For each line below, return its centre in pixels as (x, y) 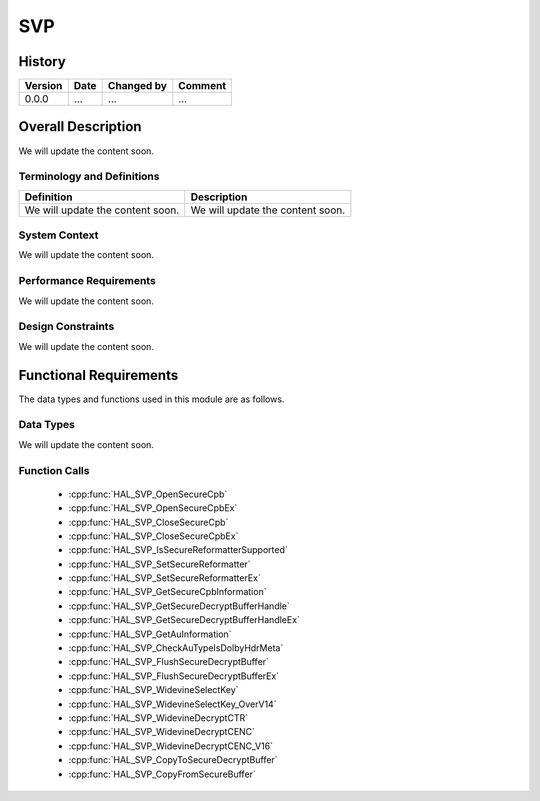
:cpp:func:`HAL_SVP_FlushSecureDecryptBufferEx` (174, 676)
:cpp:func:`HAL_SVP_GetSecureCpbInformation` (167, 592)
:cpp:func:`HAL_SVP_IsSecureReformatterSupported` (178, 550)
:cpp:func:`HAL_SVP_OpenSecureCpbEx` (153, 508)
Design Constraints (66, 327)
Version (43, 86)
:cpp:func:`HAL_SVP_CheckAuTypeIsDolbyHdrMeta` (176, 648)
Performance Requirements (87, 281)
